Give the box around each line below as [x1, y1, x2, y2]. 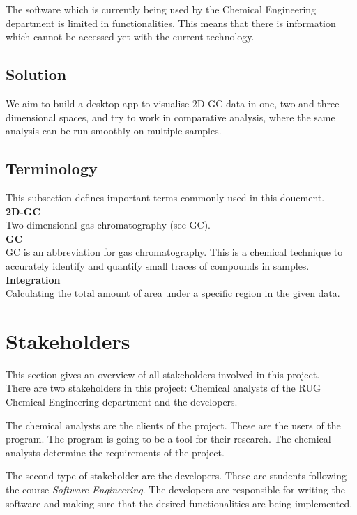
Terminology [6, 157, 98, 179]
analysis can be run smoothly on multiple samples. [6, 123, 222, 138]
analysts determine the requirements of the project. [6, 445, 225, 459]
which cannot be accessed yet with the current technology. [6, 29, 255, 44]
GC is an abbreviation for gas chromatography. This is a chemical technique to [6, 245, 343, 259]
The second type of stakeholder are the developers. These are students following [6, 468, 347, 483]
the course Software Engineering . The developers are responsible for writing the [6, 482, 345, 496]
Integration [6, 272, 61, 286]
